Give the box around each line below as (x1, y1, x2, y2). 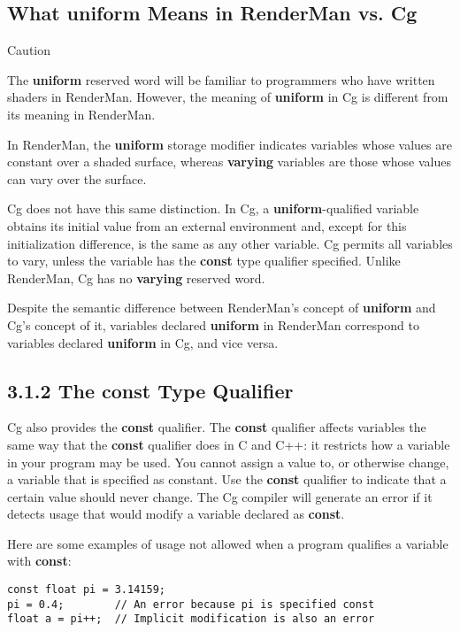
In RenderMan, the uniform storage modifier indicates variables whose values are (7, 135, 452, 153)
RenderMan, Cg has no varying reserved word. (7, 268, 265, 287)
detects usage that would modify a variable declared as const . (7, 505, 345, 523)
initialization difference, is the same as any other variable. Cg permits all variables (7, 234, 453, 252)
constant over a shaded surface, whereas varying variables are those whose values (7, 152, 451, 171)
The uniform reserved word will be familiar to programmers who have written (7, 70, 435, 89)
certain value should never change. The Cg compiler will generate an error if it (7, 487, 433, 505)
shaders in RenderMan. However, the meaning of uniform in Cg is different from (7, 88, 448, 106)
